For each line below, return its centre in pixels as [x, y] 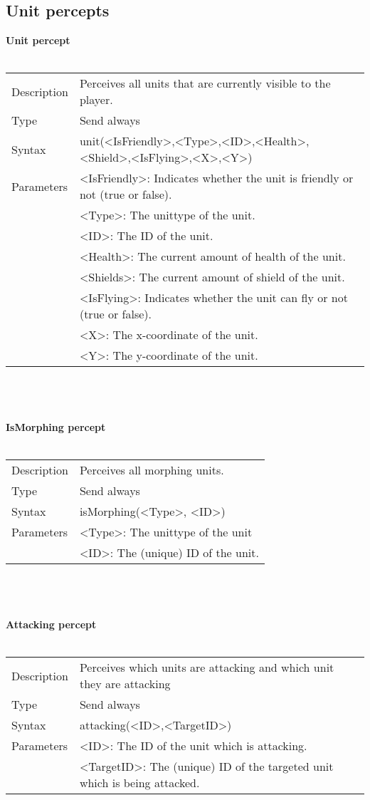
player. [96, 100]
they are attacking [125, 684]
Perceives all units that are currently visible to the [205, 83]
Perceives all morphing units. [152, 470]
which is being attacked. [139, 783]
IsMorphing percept [56, 427]
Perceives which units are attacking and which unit [207, 667]
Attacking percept [51, 624]
